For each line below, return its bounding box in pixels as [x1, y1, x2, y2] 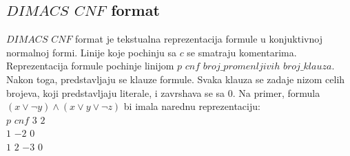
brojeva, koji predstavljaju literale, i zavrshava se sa [6, 85, 225, 100]
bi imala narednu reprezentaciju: [123, 99, 260, 113]
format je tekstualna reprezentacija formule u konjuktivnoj [75, 32, 322, 46]
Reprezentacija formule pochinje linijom [6, 58, 174, 73]
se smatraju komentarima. [187, 45, 297, 59]
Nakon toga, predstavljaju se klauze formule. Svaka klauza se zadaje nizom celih [6, 71, 345, 86]
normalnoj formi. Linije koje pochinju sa [6, 45, 176, 59]
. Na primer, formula [232, 85, 320, 100]
